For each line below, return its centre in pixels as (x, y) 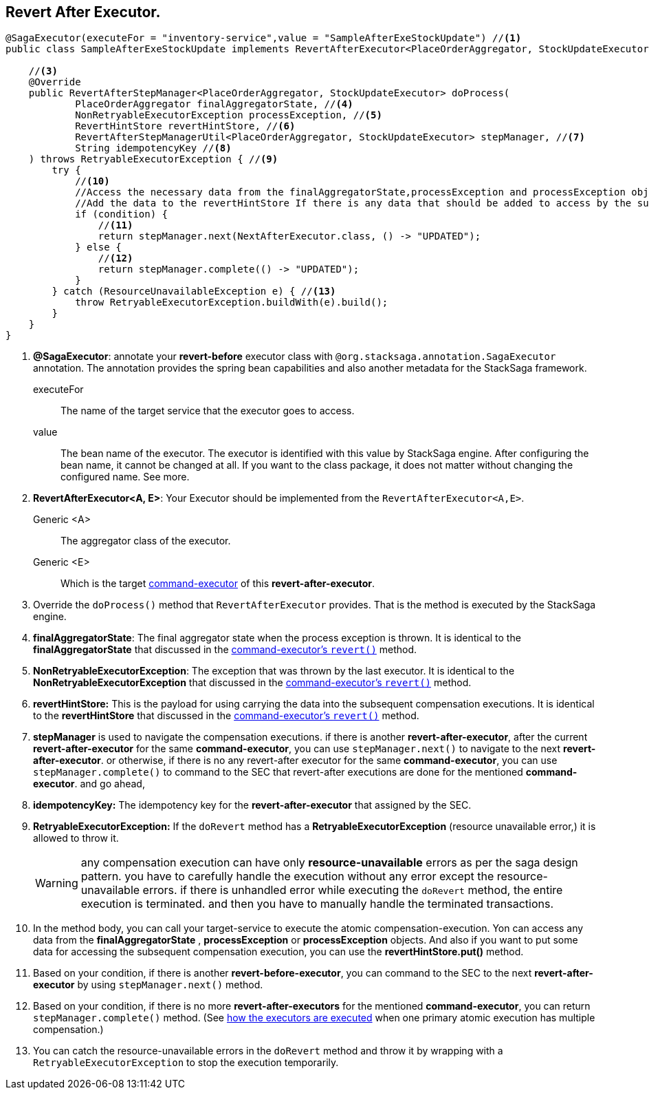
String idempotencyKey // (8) (153, 148)
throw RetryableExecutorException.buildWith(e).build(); (232, 302)
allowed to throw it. (76, 838)
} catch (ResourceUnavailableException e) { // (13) (194, 291)
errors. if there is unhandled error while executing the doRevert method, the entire (353, 890)
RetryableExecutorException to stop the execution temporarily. (186, 1063)
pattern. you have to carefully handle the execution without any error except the (287, 876)
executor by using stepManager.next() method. (148, 985)
